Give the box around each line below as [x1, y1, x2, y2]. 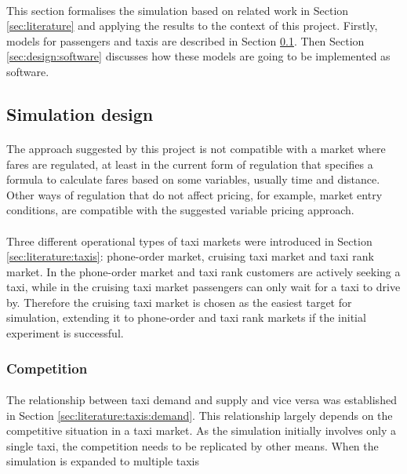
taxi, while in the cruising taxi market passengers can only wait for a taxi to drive [6, 279, 401, 295]
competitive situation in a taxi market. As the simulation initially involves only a [6, 422, 396, 439]
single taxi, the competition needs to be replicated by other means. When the [6, 437, 379, 454]
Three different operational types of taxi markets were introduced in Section [6, 232, 372, 249]
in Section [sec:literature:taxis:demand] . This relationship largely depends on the [6, 407, 393, 423]
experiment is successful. [6, 325, 124, 341]
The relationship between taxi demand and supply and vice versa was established [6, 392, 397, 408]
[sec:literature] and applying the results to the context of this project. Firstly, [6, 17, 378, 34]
